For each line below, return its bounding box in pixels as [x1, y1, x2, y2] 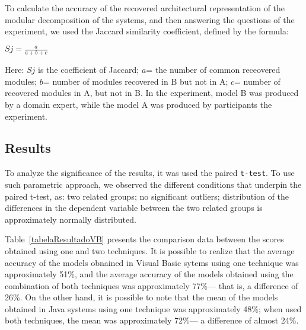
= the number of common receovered [146, 63, 280, 76]
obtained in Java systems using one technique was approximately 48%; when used [5, 302, 302, 315]
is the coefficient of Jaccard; [38, 63, 139, 76]
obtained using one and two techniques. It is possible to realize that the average [5, 244, 295, 257]
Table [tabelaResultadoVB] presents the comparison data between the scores [5, 233, 284, 245]
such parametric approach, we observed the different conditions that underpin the [5, 178, 302, 190]
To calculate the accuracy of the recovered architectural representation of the [5, 2, 285, 14]
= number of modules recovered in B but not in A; [43, 75, 228, 87]
